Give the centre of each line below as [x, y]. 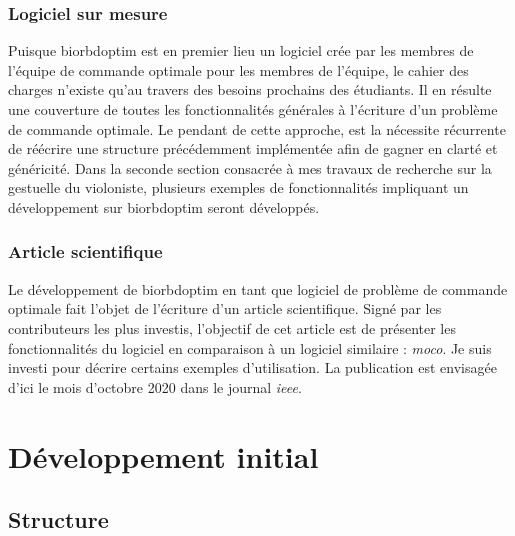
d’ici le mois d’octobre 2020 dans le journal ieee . [155, 386]
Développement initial [163, 455]
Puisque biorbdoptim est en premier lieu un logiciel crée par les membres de [241, 50]
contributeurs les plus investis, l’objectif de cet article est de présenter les [232, 327]
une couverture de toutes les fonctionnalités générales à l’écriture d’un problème [253, 109]
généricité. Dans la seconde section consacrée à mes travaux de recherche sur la [250, 167]
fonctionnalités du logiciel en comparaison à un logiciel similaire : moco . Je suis [250, 347]
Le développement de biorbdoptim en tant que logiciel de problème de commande [258, 288]
